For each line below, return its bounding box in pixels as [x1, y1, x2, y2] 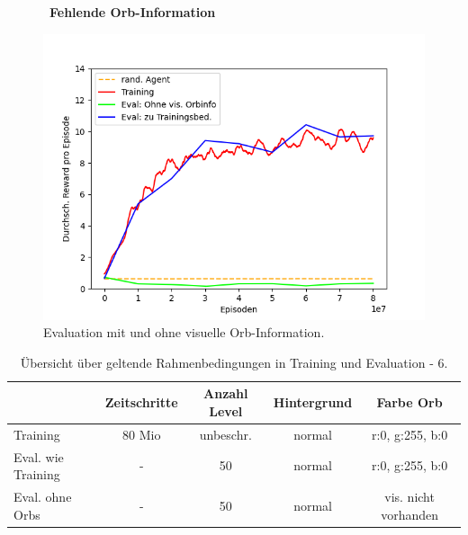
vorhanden [381, 504, 439, 523]
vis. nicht [384, 487, 435, 506]
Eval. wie [13, 447, 64, 466]
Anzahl [203, 384, 248, 403]
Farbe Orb [376, 393, 443, 412]
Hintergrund [273, 393, 353, 412]
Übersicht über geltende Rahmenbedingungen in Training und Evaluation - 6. [20, 352, 448, 371]
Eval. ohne [13, 487, 72, 506]
